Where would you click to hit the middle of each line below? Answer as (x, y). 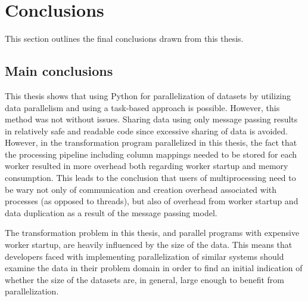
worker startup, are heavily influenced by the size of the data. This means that (149, 245)
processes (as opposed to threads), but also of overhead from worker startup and (152, 201)
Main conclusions (59, 71)
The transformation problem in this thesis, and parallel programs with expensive (152, 233)
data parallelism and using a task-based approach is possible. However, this (142, 107)
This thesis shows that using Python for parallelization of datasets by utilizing (148, 95)
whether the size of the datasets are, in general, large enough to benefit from (145, 279)
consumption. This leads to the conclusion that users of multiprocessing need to (150, 178)
